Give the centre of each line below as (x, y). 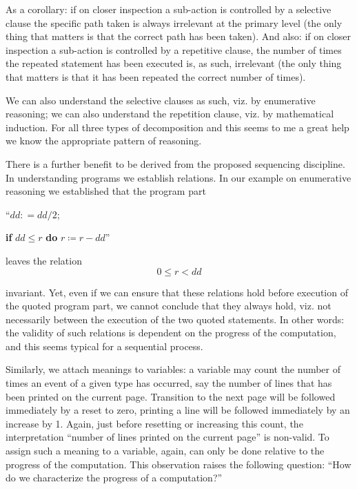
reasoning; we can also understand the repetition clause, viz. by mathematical (170, 114)
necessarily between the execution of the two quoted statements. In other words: (175, 319)
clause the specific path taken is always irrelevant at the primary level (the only (174, 22)
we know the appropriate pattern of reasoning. (104, 141)
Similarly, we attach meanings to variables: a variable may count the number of (173, 369)
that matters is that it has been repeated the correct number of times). (156, 76)
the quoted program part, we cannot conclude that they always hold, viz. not (169, 306)
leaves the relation (44, 260)
